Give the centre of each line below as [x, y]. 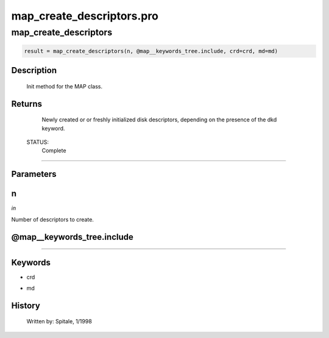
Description [34, 70]
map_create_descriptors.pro [85, 16]
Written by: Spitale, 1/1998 [59, 322]
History [26, 305]
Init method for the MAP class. [65, 86]
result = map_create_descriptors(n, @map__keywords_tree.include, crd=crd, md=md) [151, 51]
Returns [27, 104]
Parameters [34, 174]
